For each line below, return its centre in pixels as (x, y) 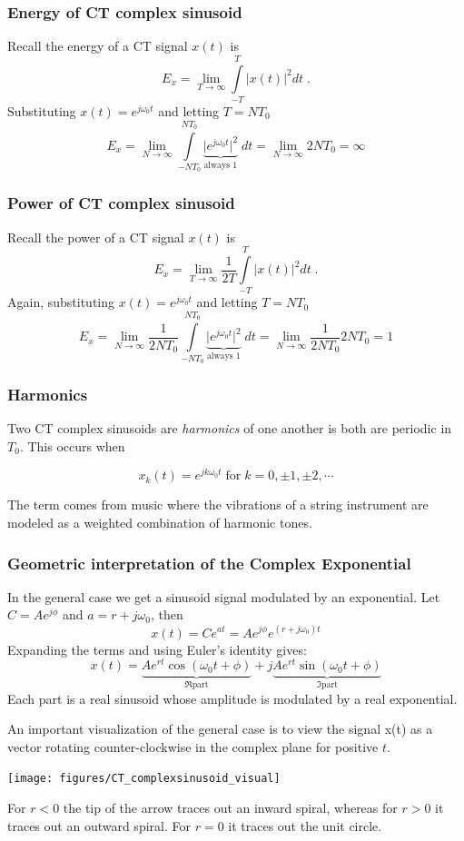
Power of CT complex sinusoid (121, 203)
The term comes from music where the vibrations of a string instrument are (218, 505)
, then (167, 614)
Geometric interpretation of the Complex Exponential (209, 563)
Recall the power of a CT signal (96, 237)
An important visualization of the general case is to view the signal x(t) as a (220, 729)
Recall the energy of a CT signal (98, 46)
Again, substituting (61, 302)
